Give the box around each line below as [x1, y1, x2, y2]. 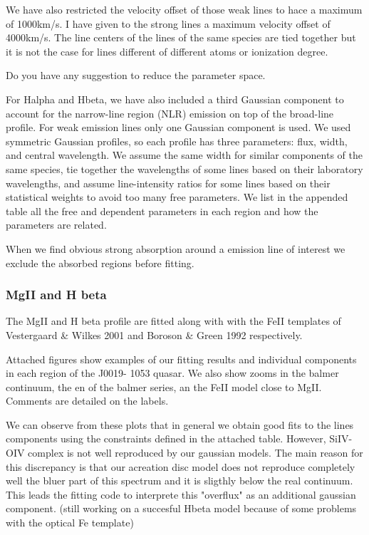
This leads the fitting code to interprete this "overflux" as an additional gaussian [6, 487, 356, 502]
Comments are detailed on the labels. [6, 393, 169, 408]
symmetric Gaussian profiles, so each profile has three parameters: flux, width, [6, 133, 348, 148]
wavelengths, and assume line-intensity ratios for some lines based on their [6, 175, 331, 190]
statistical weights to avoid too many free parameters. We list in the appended [6, 189, 348, 204]
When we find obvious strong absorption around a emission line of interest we [6, 241, 345, 256]
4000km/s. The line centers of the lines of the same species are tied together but [6, 30, 356, 45]
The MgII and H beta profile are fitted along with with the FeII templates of [6, 313, 341, 328]
